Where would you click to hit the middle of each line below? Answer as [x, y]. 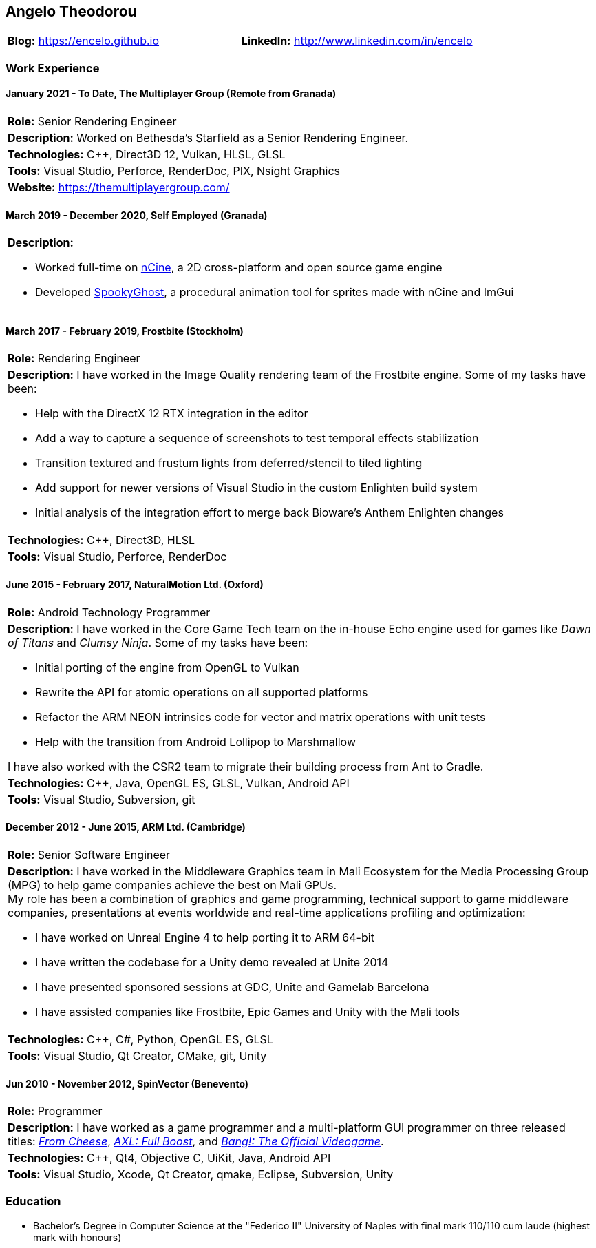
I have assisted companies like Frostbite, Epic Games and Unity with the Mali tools [248, 1011]
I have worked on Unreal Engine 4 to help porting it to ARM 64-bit [205, 937]
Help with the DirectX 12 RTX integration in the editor [172, 414]
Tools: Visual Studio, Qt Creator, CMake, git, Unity [137, 1055]
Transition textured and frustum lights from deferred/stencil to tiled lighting [229, 463]
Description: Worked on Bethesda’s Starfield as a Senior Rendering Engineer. [208, 138]
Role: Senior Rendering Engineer [92, 122]
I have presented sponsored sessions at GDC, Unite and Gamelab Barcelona [232, 987]
